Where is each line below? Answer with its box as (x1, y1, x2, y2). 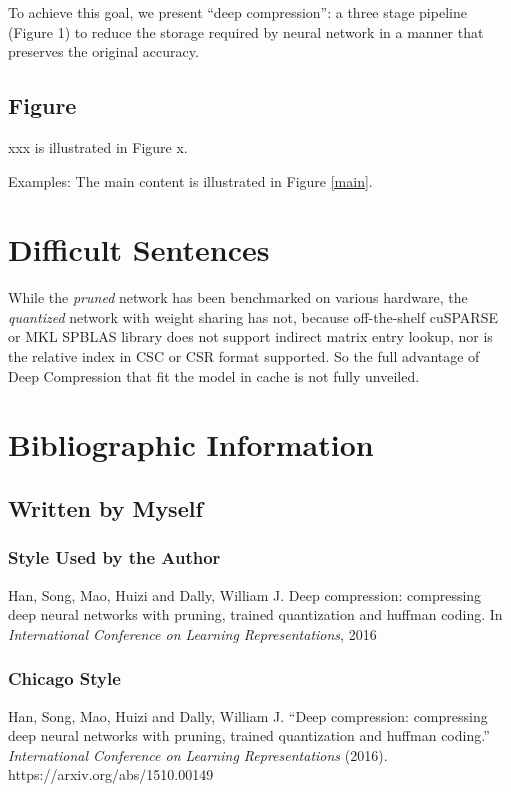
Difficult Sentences (8, 229, 270, 270)
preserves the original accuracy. (8, 41, 199, 62)
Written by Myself (8, 493, 203, 524)
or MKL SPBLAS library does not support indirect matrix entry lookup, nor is (8, 326, 493, 347)
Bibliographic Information (8, 424, 374, 465)
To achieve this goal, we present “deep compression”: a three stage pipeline (8, 2, 467, 22)
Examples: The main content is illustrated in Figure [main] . (8, 170, 373, 191)
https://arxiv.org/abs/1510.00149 (8, 764, 214, 785)
